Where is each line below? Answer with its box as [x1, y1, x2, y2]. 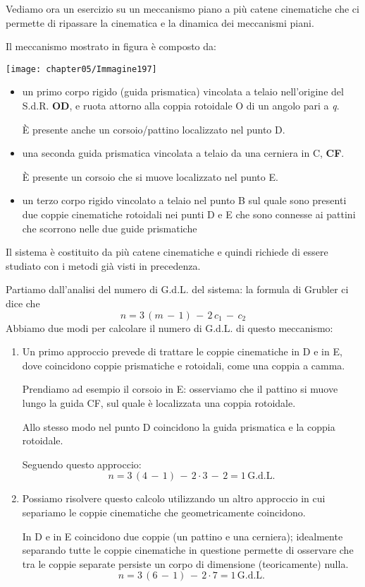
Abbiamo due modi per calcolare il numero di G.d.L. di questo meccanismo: [6, 320, 333, 335]
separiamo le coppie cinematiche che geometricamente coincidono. [22, 504, 306, 519]
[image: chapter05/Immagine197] [6, 64, 157, 74]
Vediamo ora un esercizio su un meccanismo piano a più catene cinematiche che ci [6, 1, 359, 16]
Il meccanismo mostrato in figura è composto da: [6, 39, 216, 54]
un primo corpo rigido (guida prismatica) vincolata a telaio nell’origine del [22, 84, 344, 99]
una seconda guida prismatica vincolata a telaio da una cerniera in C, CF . [22, 146, 345, 160]
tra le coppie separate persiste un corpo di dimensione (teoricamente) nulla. [22, 556, 349, 571]
